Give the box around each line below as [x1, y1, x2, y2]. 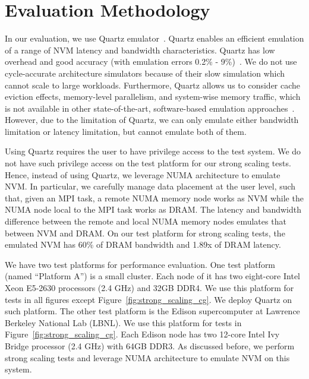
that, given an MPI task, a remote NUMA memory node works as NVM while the [5, 191, 304, 204]
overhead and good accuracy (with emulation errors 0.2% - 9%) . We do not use [5, 55, 297, 68]
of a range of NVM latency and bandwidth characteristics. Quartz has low [5, 43, 275, 56]
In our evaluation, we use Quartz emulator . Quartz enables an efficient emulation [5, 32, 304, 45]
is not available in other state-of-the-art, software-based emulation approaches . [5, 102, 295, 114]
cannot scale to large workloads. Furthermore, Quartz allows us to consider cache [5, 78, 301, 91]
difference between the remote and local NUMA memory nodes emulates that [5, 215, 286, 228]
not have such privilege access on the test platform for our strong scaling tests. [5, 157, 291, 169]
